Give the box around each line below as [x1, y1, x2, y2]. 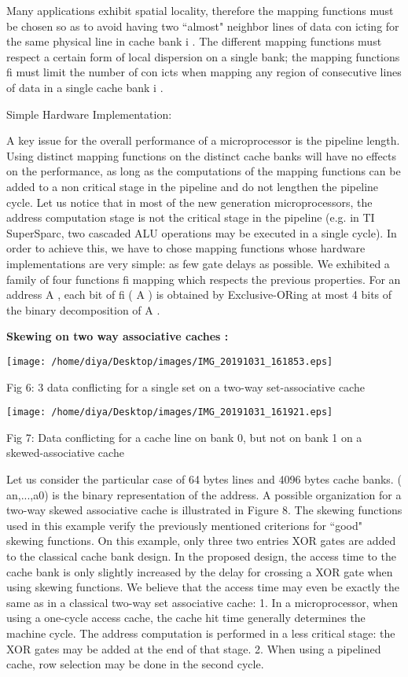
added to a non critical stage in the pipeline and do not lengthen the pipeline [6, 178, 379, 194]
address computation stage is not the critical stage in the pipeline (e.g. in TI [6, 209, 375, 226]
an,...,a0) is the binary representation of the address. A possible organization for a [6, 486, 402, 502]
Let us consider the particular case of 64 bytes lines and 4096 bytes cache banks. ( [6, 470, 402, 487]
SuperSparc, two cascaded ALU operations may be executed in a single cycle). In [6, 224, 397, 241]
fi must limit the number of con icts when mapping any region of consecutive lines [6, 64, 402, 80]
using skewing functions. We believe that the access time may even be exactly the [6, 579, 400, 595]
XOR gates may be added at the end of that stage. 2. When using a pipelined [6, 640, 381, 657]
